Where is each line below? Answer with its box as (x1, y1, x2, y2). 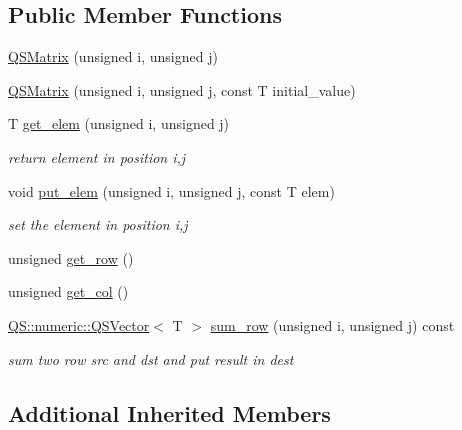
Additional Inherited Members (8, 397, 331, 428)
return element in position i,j (8, 146, 186, 167)
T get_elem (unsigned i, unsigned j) (8, 113, 230, 134)
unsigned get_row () (8, 247, 134, 268)
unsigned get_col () (8, 281, 129, 302)
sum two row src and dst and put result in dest (8, 348, 294, 369)
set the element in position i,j (8, 214, 188, 235)
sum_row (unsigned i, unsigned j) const (210, 314, 455, 335)
